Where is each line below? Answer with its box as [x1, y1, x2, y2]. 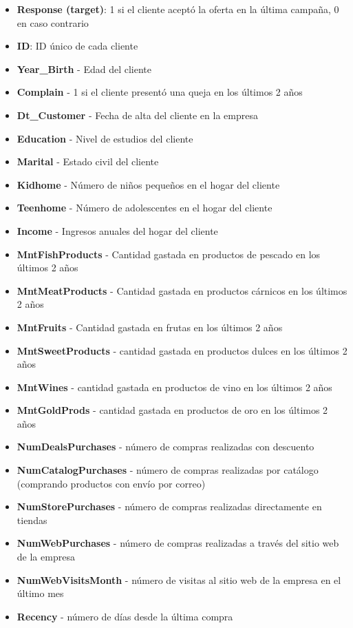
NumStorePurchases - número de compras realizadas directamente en [17, 499, 322, 514]
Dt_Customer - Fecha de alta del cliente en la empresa [17, 107, 258, 122]
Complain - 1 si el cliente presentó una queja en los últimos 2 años [17, 85, 303, 99]
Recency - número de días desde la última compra [17, 609, 233, 623]
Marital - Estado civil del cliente [17, 154, 159, 169]
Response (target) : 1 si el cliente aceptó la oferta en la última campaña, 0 [17, 2, 339, 16]
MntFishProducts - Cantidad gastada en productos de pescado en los [17, 247, 321, 261]
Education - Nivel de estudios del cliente [17, 131, 193, 145]
